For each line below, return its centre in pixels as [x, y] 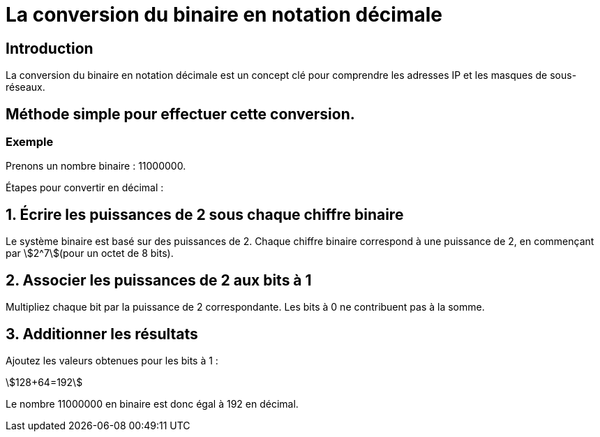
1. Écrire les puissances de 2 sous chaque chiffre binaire [205, 214]
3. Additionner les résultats [102, 334]
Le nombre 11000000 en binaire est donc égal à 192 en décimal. [152, 403]
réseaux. [25, 87]
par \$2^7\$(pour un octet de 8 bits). [90, 253]
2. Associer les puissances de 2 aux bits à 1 [159, 280]
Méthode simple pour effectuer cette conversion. [180, 114]
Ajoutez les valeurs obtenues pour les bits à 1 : [112, 360]
